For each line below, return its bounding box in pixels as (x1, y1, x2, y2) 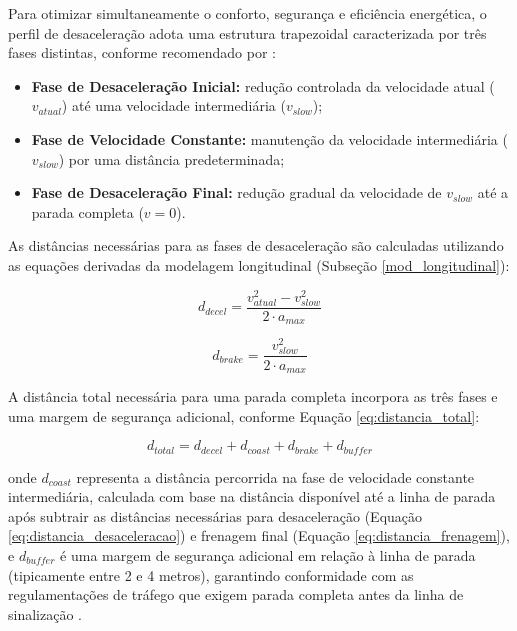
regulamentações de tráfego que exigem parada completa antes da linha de (8, 584, 464, 605)
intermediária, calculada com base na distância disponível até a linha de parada (8, 486, 496, 507)
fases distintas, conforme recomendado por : (8, 42, 276, 63)
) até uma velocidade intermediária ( (61, 95, 286, 116)
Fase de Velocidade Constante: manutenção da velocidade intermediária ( (31, 128, 508, 149)
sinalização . (8, 603, 82, 624)
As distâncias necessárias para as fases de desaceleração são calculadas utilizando (8, 235, 504, 256)
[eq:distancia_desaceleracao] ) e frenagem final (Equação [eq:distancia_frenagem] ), (8, 525, 510, 546)
